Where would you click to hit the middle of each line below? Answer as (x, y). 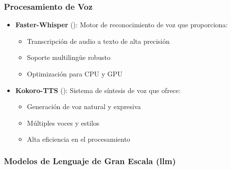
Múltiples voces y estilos (63, 123)
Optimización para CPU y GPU (75, 74)
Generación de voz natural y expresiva (84, 106)
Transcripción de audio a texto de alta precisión (98, 41)
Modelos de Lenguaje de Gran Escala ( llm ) (90, 161)
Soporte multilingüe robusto (69, 57)
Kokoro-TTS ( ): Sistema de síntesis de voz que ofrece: (98, 90)
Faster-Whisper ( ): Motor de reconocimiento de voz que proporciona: (122, 25)
